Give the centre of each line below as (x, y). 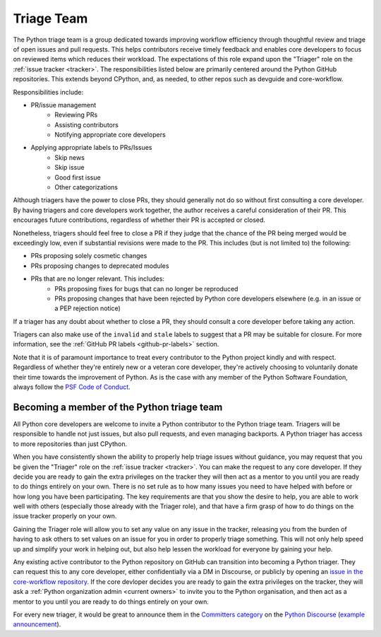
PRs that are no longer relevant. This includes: (98, 279)
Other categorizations (86, 187)
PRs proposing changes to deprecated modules (100, 266)
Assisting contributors (87, 124)
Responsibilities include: (48, 92)
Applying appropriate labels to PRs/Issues (91, 148)
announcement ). (37, 624)
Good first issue (78, 177)
